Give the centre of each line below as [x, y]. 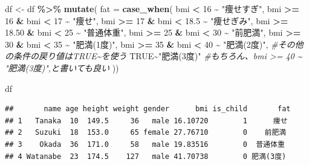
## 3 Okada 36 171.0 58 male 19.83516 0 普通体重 [145, 144]
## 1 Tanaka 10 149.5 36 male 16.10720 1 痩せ [146, 121]
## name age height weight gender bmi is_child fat [148, 109]
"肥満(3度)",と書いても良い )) [62, 67]
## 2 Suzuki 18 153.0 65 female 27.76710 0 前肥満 [146, 133]
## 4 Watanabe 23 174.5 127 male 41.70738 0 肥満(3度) [146, 156]
